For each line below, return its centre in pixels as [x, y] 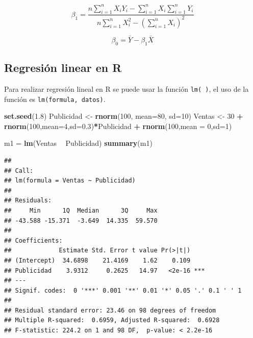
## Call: [19, 171]
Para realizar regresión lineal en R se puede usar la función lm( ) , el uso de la [127, 88]
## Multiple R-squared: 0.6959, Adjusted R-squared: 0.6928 [112, 320]
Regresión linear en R [63, 68]
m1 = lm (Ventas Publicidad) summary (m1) [78, 143]
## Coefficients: [33, 240]
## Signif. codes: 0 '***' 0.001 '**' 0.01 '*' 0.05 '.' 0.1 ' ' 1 [123, 290]
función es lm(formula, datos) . [55, 99]
